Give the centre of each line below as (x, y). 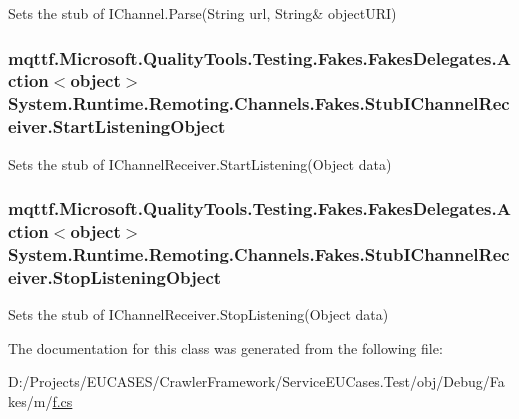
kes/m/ (30, 400)
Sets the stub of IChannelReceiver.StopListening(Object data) (198, 314)
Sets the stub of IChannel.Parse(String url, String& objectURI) (202, 13)
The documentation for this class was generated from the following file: (225, 347)
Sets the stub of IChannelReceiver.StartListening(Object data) (200, 163)
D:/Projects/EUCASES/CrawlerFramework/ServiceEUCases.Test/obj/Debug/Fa (256, 381)
